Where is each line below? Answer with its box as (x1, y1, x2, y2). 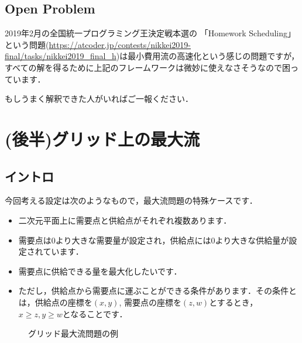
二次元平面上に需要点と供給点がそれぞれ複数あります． (18, 214, 232, 226)
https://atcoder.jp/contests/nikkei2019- (49, 38, 191, 50)
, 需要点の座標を (119, 296, 181, 308)
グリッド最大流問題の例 (28, 327, 118, 339)
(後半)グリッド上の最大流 (5, 126, 200, 150)
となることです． (62, 307, 128, 320)
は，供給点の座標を (18, 296, 92, 308)
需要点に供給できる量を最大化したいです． (18, 265, 182, 277)
